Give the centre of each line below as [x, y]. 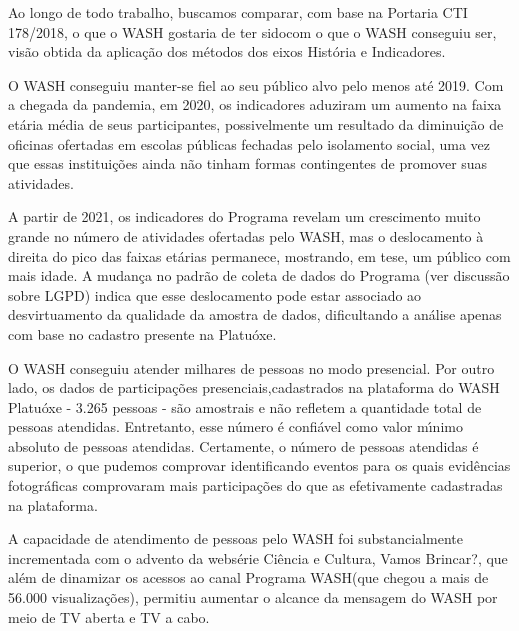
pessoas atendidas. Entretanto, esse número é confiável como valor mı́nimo [235, 426]
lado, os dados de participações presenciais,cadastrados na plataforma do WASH [254, 387]
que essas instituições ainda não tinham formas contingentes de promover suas [248, 163]
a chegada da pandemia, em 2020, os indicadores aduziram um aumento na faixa [255, 104]
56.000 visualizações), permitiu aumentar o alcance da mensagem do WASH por [253, 597]
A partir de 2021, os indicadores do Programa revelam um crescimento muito [244, 216]
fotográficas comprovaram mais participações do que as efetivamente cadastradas [255, 485]
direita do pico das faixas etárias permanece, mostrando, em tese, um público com [259, 255]
